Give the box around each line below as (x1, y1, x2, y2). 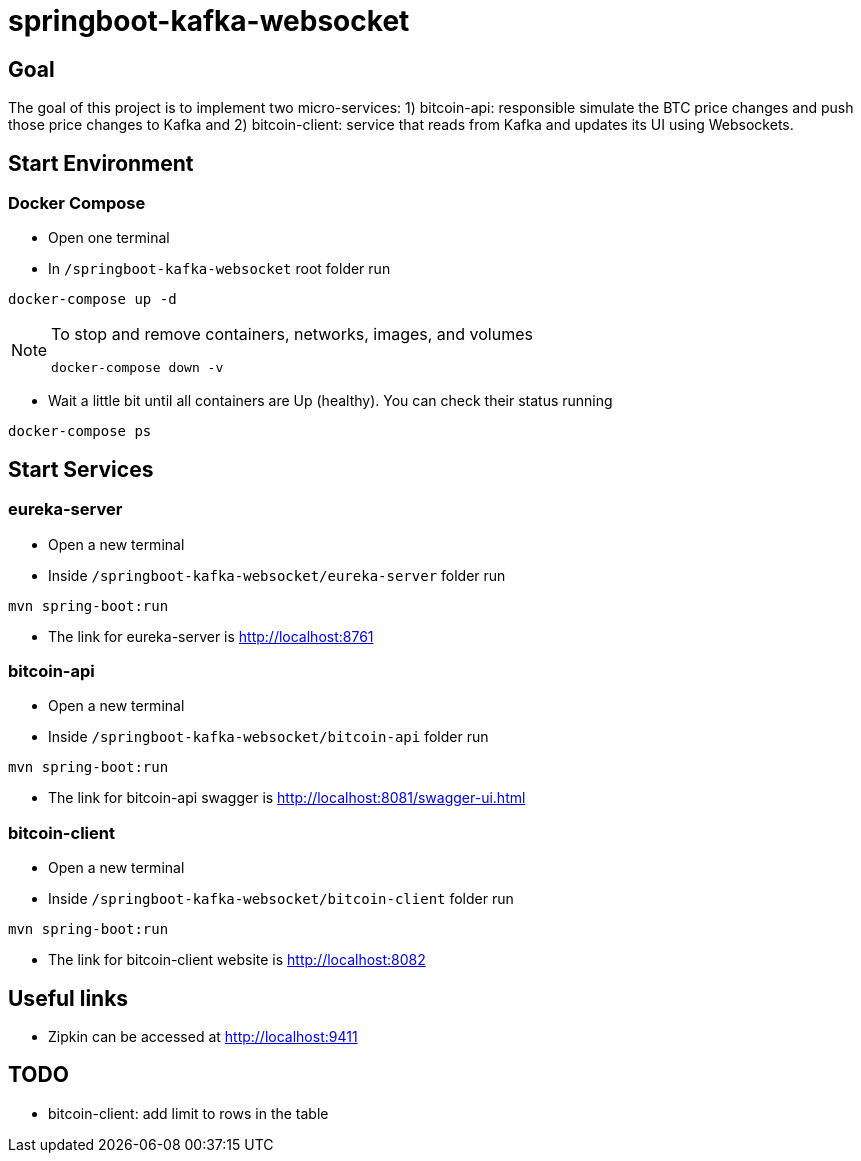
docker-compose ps (8, 423, 152, 440)
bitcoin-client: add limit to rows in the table (48, 1104, 329, 1122)
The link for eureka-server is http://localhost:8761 (48, 627, 374, 645)
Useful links (8, 985, 129, 1011)
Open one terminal (48, 229, 170, 247)
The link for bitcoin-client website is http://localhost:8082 (48, 951, 426, 969)
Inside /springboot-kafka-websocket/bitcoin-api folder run (48, 728, 489, 746)
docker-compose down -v (51, 360, 224, 376)
